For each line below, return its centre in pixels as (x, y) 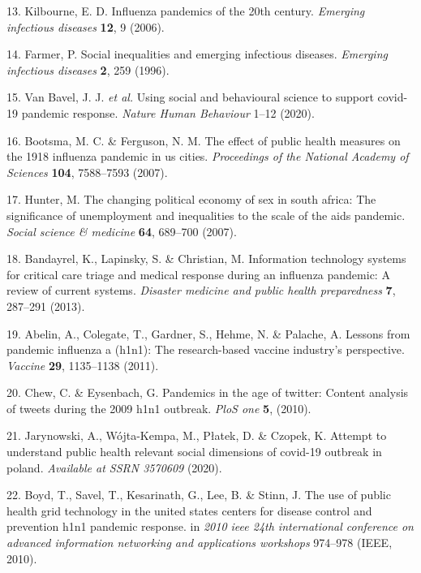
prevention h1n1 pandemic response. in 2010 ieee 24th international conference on (210, 526)
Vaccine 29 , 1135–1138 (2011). (83, 365)
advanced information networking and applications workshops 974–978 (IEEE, (200, 543)
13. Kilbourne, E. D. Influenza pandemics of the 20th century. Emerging (186, 11)
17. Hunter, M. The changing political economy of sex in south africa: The (191, 199)
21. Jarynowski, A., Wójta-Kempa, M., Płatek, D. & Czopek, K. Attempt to (197, 435)
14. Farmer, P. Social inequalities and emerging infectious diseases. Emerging (197, 54)
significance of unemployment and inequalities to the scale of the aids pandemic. (206, 215)
